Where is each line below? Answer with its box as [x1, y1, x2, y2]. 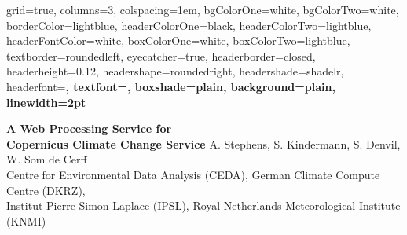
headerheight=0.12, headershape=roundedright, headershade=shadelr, [6, 63, 344, 79]
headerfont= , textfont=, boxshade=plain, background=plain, [6, 78, 335, 94]
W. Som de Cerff [6, 151, 87, 167]
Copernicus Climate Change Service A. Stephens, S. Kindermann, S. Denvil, [6, 135, 401, 152]
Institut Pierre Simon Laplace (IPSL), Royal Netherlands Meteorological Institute [6, 197, 401, 214]
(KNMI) [6, 212, 46, 229]
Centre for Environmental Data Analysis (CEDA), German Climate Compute [6, 166, 380, 182]
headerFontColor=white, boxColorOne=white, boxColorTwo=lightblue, [6, 32, 350, 49]
